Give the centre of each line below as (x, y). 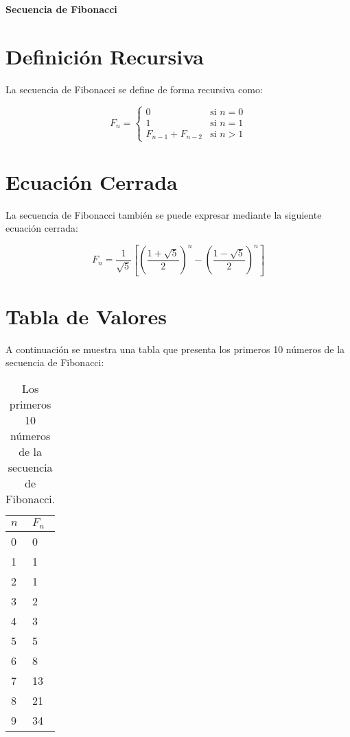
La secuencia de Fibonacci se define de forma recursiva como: (134, 89)
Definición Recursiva (105, 56)
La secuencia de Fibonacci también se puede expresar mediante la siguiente (164, 214)
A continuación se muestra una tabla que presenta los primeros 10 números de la (175, 349)
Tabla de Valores (86, 316)
